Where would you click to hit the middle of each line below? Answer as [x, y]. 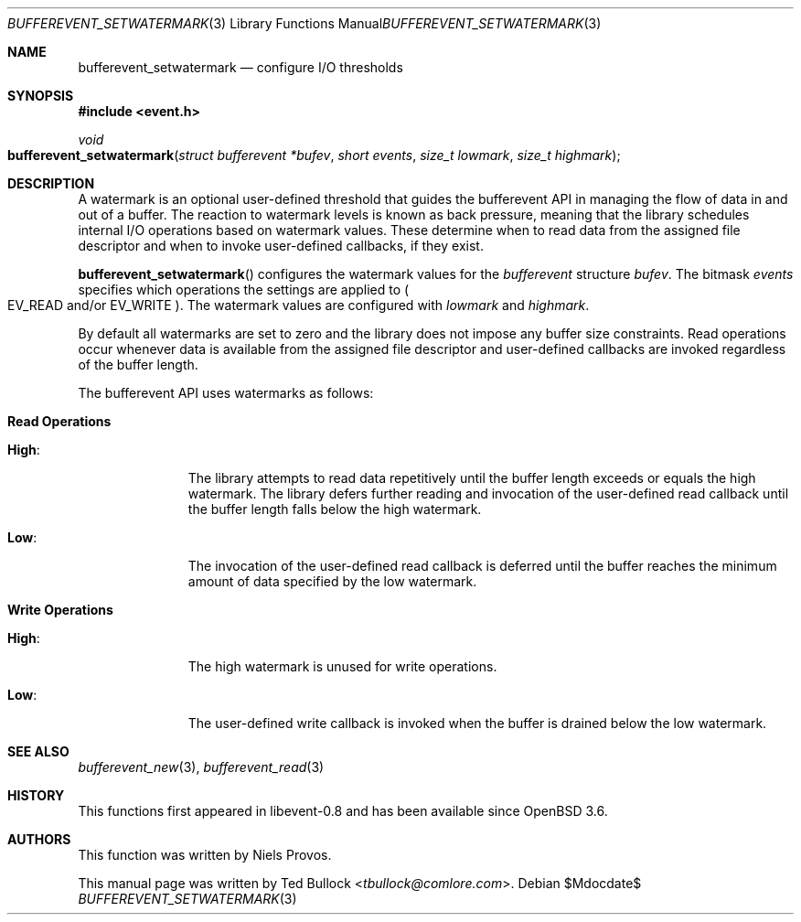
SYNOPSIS [41, 96]
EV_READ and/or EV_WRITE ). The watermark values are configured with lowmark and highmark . [299, 305]
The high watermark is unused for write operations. [342, 666]
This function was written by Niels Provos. [205, 855]
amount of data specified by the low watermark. [332, 581]
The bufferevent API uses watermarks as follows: [226, 393]
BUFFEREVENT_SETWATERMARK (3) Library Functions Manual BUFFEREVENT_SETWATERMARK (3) [304, 23]
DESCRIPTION [51, 183]
